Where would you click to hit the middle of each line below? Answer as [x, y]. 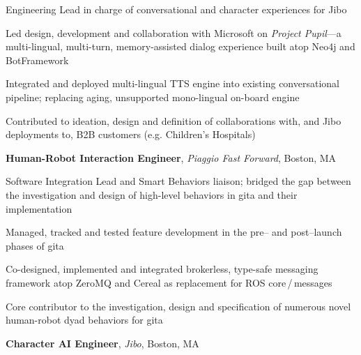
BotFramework [37, 60]
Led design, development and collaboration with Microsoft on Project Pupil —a [174, 32]
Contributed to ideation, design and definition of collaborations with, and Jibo [174, 120]
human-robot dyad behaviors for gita [84, 320]
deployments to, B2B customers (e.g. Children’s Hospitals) [131, 134]
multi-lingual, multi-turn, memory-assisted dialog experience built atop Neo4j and [180, 46]
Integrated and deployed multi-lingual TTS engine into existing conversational [172, 83]
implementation [39, 208]
